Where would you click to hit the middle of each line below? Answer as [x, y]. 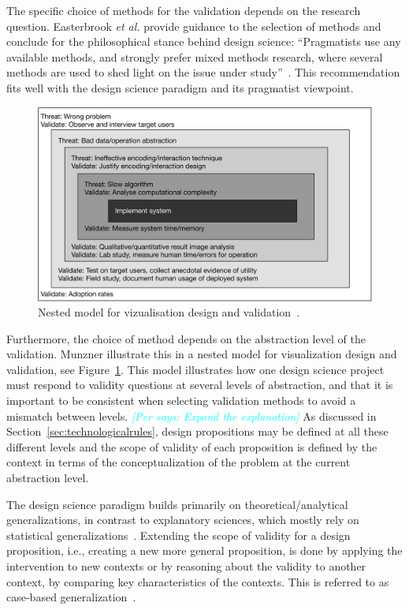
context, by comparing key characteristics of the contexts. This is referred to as [198, 581]
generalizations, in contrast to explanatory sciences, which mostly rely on [183, 520]
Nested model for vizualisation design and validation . [169, 312]
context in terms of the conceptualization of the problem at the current [178, 462]
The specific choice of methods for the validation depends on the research [184, 10]
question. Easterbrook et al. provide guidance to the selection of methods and [194, 26]
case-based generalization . [71, 597]
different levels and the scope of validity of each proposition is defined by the [192, 446]
